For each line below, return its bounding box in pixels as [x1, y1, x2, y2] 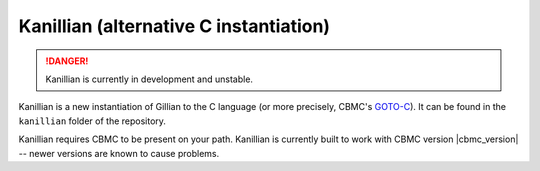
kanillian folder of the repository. [18, 115, 167, 127]
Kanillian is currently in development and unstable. [45, 73, 254, 85]
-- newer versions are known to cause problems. [18, 147, 220, 159]
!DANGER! [45, 55, 89, 67]
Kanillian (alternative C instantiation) [18, 15, 330, 37]
